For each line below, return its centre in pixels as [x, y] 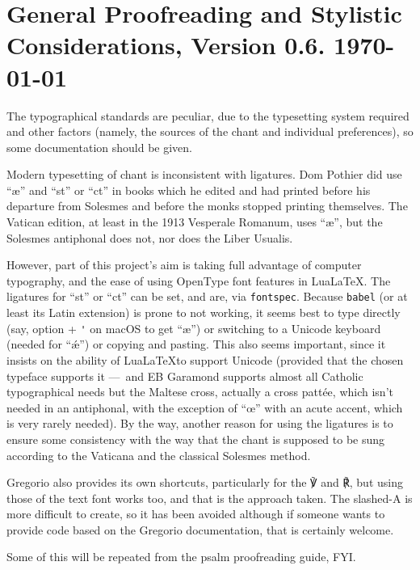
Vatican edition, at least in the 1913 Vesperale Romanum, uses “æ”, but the [195, 222]
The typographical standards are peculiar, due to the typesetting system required [208, 115]
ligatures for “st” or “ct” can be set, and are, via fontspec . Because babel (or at [207, 296]
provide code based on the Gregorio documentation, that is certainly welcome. [200, 529]
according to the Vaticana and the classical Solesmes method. [159, 455]
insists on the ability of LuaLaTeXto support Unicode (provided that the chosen [205, 359]
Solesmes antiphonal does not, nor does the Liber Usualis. [150, 237]
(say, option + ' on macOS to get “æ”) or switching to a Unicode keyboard [194, 328]
